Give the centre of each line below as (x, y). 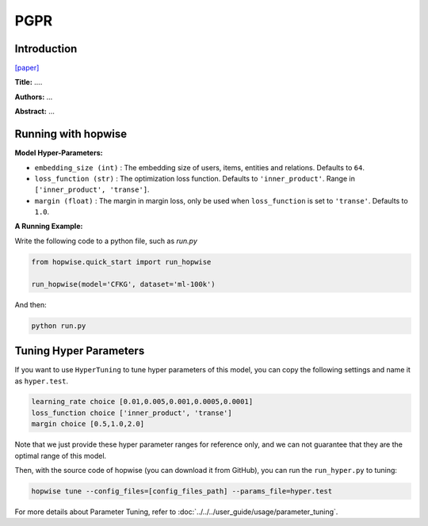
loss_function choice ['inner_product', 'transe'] (132, 413)
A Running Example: (49, 227)
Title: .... (29, 82)
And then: (31, 304)
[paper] (27, 68)
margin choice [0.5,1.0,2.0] (88, 424)
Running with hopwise (71, 134)
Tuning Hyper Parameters (80, 351)
